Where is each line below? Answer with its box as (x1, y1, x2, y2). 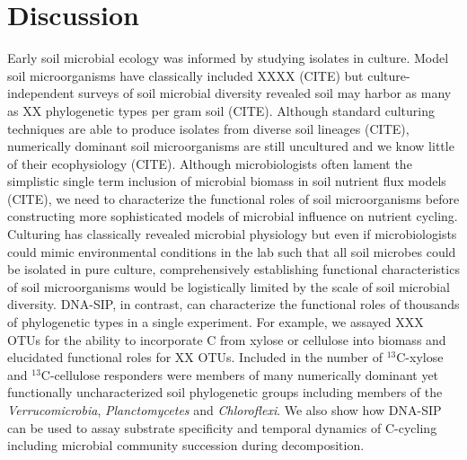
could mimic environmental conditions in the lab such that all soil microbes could (7, 242, 456, 261)
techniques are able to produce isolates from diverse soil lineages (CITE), (7, 119, 410, 137)
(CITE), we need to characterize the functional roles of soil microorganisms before (7, 189, 460, 208)
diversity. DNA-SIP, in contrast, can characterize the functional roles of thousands (7, 295, 460, 314)
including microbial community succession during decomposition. (7, 436, 365, 455)
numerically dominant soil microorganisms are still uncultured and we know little (7, 137, 454, 155)
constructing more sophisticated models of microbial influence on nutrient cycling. (7, 207, 458, 226)
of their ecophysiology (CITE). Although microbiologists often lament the (7, 154, 412, 172)
